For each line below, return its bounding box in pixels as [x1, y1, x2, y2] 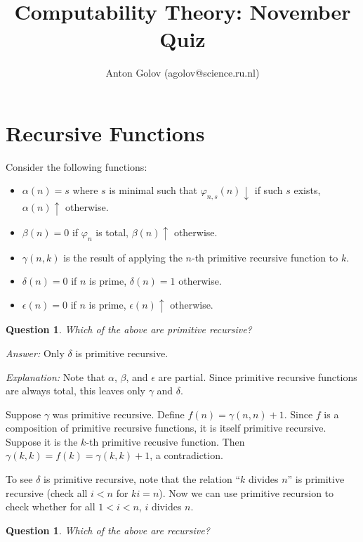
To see [6, 472, 33, 486]
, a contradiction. [150, 448, 223, 463]
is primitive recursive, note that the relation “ [44, 472, 241, 486]
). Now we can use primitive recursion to [159, 485, 334, 500]
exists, [293, 183, 321, 198]
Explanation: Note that [6, 369, 105, 384]
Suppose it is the [6, 434, 78, 449]
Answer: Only [6, 345, 65, 360]
